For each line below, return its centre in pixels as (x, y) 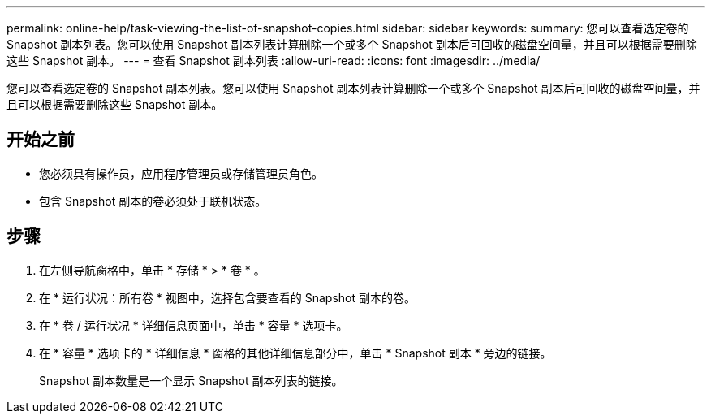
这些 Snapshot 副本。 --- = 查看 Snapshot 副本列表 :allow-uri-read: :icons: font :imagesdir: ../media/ (274, 61)
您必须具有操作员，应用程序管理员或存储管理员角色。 (181, 173)
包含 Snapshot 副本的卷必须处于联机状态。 (153, 201)
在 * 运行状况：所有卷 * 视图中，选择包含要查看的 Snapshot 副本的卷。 (227, 297)
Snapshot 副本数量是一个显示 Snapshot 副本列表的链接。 (191, 380)
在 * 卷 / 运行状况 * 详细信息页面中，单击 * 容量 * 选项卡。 (194, 325)
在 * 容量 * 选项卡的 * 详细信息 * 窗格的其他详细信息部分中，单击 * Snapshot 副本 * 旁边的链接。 (295, 353)
